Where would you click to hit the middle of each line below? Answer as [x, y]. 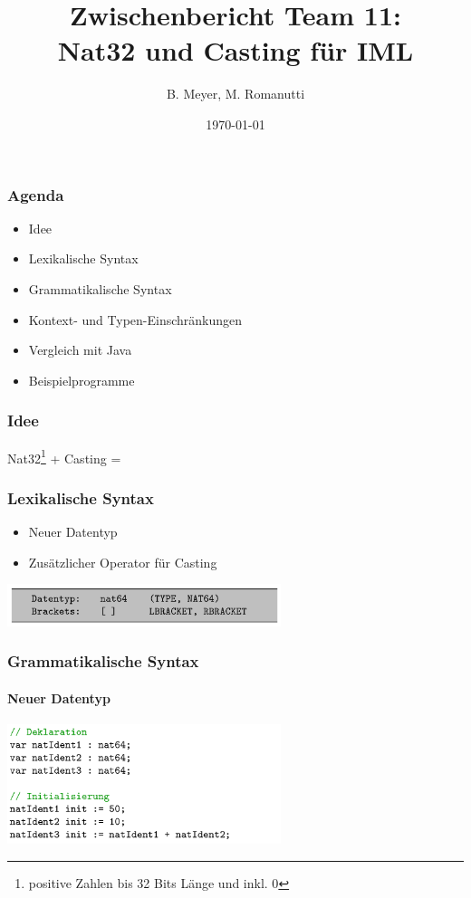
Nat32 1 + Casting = [64, 456]
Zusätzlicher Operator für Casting [123, 562]
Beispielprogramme [82, 380]
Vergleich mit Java [80, 350]
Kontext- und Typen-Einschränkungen [135, 319]
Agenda [36, 194]
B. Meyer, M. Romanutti [235, 94]
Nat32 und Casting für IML [235, 50]
